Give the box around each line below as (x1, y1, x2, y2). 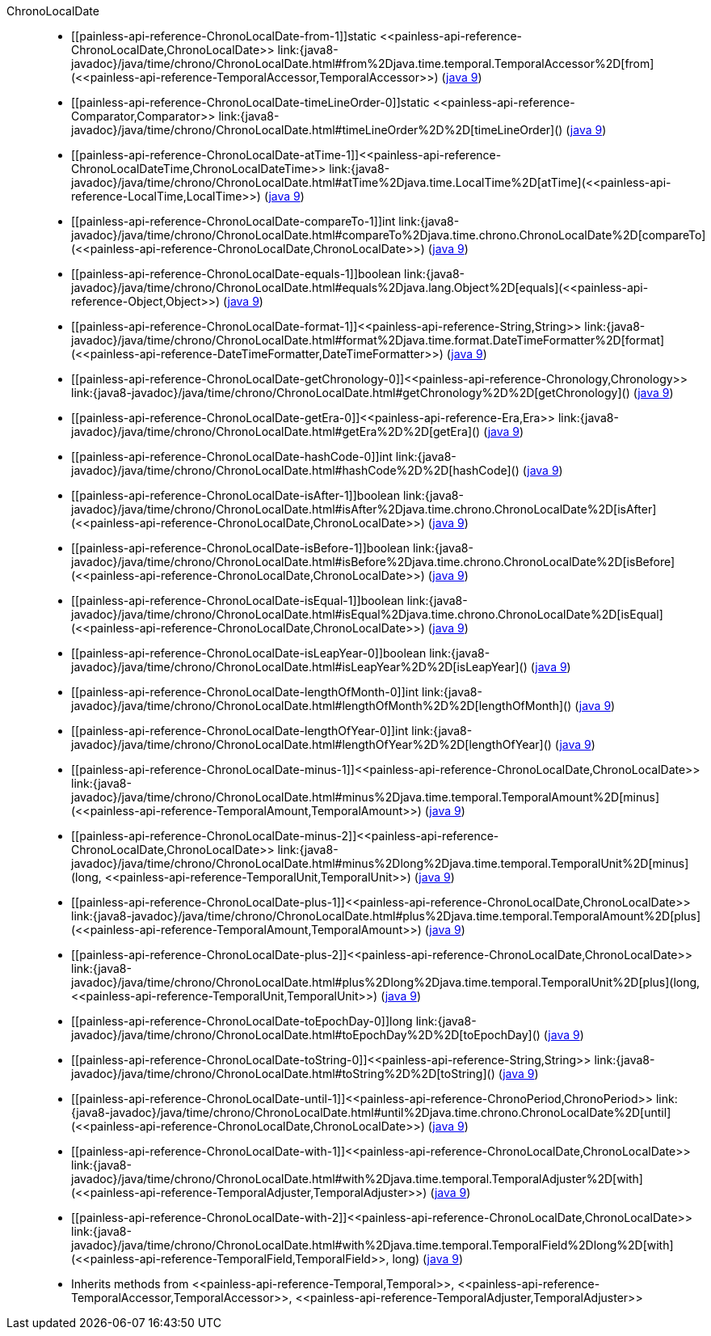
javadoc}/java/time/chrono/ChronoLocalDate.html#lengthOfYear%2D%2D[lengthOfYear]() (71, 738, 552, 751)
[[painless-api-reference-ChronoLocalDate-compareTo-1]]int (71, 214, 396, 228)
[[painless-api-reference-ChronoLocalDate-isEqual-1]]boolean (71, 594, 404, 607)
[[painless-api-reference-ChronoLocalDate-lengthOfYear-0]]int (71, 724, 409, 738)
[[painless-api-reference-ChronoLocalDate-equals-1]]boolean (71, 267, 402, 281)
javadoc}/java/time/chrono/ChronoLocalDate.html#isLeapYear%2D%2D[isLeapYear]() (71, 660, 528, 674)
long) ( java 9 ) (392, 1252, 464, 1266)
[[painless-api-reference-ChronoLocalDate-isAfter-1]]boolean (71, 488, 400, 502)
